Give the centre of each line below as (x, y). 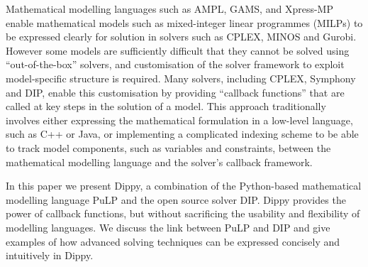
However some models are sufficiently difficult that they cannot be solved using (178, 50)
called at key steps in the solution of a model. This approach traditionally (166, 106)
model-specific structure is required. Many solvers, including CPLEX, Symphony (181, 78)
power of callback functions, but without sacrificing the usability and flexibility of (183, 213)
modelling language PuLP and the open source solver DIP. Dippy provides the (176, 199)
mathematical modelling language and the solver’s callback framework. (159, 162)
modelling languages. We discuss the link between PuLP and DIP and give (168, 227)
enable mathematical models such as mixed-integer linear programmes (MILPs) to (184, 22)
